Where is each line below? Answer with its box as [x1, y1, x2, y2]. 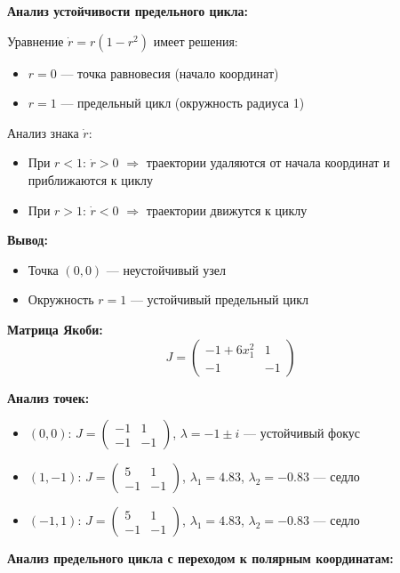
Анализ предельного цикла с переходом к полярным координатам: [7, 549, 394, 568]
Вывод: [7, 230, 48, 249]
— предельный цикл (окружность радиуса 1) [60, 93, 305, 112]
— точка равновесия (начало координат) [60, 63, 279, 82]
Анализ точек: [7, 388, 90, 407]
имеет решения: [153, 31, 238, 50]
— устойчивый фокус [244, 424, 360, 442]
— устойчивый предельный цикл [130, 290, 308, 309]
